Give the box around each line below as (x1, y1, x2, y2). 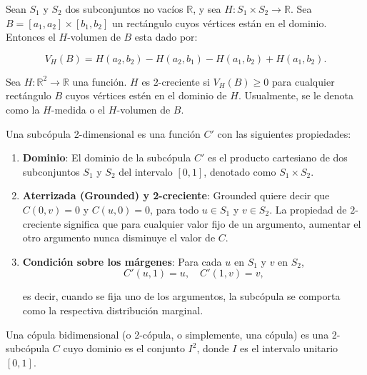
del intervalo (119, 164, 173, 179)
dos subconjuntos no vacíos (65, 1, 183, 16)
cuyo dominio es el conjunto (63, 341, 185, 356)
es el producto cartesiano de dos (207, 150, 348, 165)
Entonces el (6, 29, 56, 44)
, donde (196, 341, 229, 356)
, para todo (150, 201, 199, 216)
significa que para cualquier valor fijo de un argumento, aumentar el (64, 216, 361, 231)
